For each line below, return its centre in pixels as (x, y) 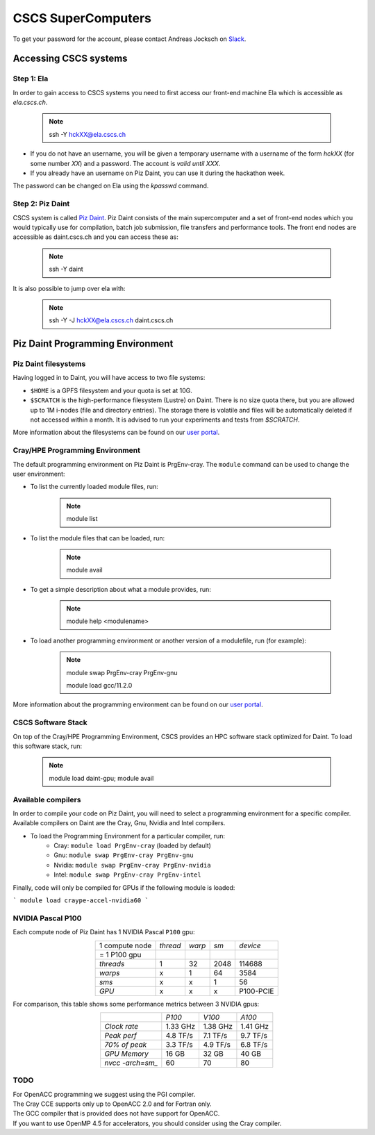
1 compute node (125, 945)
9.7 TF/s (254, 1035)
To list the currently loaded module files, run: (94, 487)
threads (112, 963)
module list (82, 519)
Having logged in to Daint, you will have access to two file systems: (109, 378)
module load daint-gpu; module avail (101, 778)
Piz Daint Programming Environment (93, 344)
